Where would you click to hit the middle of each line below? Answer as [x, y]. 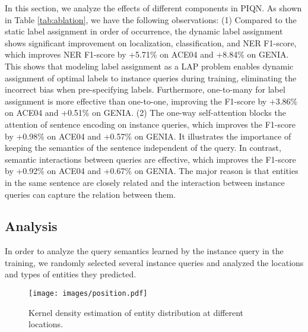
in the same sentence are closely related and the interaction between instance [145, 182]
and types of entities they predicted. [71, 274]
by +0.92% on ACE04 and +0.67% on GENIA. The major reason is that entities [152, 171]
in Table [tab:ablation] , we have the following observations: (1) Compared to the [151, 19]
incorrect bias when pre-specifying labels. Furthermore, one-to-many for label [145, 89]
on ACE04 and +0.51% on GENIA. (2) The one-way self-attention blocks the [145, 113]
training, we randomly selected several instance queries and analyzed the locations [154, 262]
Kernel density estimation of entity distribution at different [136, 312]
